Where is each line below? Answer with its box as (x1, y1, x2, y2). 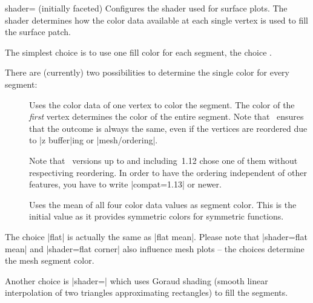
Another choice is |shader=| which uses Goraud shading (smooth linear (5, 274, 268, 287)
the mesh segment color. (5, 254, 94, 267)
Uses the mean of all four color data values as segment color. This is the (29, 198, 297, 210)
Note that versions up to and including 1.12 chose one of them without (29, 154, 298, 166)
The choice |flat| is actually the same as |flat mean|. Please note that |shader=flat (5, 230, 308, 243)
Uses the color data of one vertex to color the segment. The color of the (29, 98, 295, 111)
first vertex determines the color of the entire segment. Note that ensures (29, 110, 304, 123)
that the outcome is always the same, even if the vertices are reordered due (29, 122, 308, 134)
